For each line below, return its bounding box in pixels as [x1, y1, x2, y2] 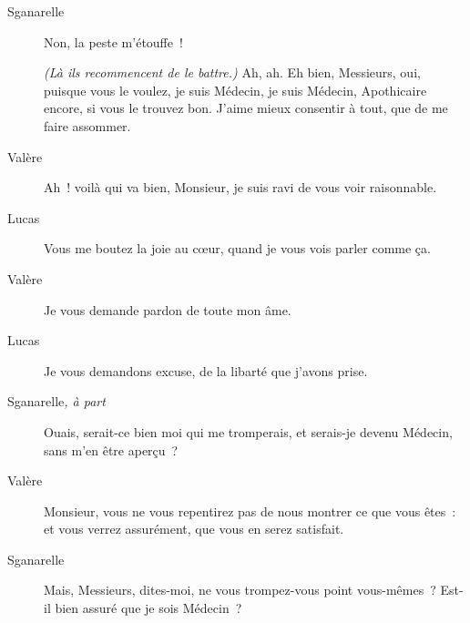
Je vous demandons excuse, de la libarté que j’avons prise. [44, 361, 368, 380]
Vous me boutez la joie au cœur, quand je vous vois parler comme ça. [44, 239, 431, 258]
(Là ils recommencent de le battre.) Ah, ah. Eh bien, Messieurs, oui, [44, 63, 421, 82]
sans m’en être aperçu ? [44, 440, 179, 459]
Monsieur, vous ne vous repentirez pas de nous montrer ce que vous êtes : [44, 501, 456, 520]
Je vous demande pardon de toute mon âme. [44, 300, 291, 319]
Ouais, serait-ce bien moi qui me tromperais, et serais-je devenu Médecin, [44, 422, 453, 441]
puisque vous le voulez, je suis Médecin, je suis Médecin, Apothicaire [44, 80, 427, 99]
